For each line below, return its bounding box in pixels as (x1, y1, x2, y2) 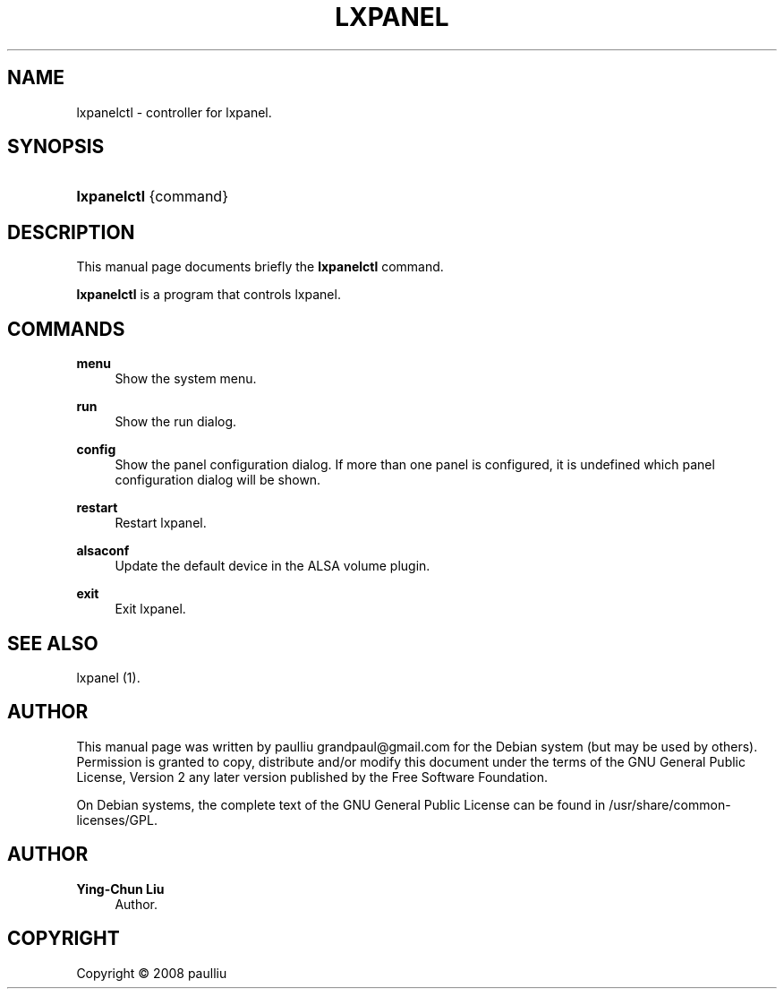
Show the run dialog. (115, 414, 237, 430)
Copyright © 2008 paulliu (76, 965, 227, 981)
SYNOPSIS (7, 135, 105, 159)
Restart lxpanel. (115, 515, 207, 531)
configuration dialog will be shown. (115, 472, 321, 488)
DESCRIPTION (7, 220, 135, 244)
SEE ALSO (7, 631, 98, 655)
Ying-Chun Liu (76, 880, 165, 897)
